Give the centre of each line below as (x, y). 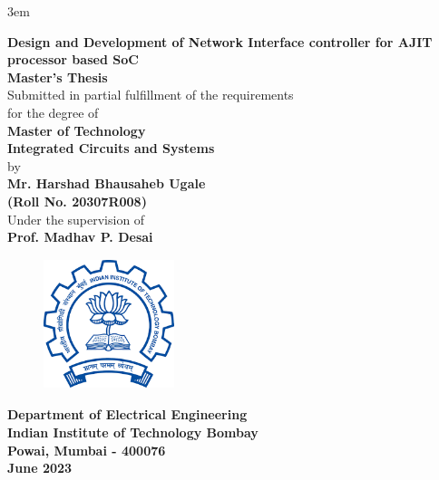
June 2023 (40, 468)
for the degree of (53, 112)
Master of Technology (77, 130)
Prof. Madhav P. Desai (80, 237)
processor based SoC (73, 59)
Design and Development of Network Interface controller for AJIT (220, 41)
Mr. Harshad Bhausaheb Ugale (107, 183)
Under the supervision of (76, 219)
